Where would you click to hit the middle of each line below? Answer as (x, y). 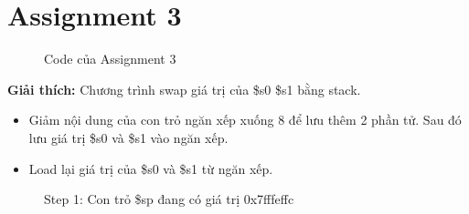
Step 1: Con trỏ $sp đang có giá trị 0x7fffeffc (169, 199)
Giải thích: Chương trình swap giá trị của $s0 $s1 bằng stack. (184, 89)
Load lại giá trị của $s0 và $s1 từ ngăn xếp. (151, 168)
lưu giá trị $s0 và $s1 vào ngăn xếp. (128, 137)
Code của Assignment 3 (110, 59)
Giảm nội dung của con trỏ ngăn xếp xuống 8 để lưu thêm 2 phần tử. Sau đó (245, 120)
